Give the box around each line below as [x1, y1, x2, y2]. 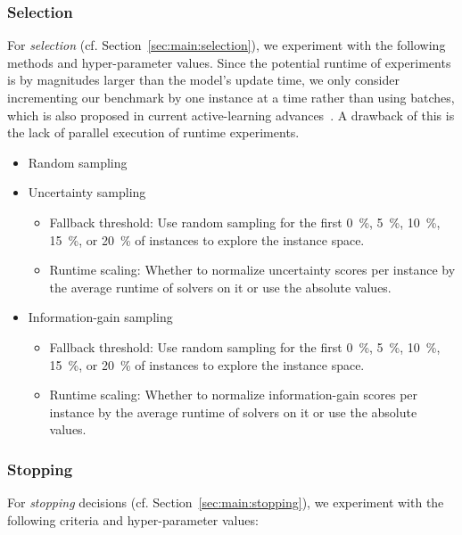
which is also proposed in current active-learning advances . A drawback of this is [7, 105, 455, 124]
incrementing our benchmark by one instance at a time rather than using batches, [7, 88, 455, 106]
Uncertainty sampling [28, 183, 146, 202]
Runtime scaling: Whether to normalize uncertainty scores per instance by [49, 260, 456, 279]
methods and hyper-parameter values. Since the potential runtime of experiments [7, 53, 451, 71]
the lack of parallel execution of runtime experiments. [7, 123, 300, 142]
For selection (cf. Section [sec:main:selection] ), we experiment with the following [7, 36, 446, 54]
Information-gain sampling [28, 308, 173, 326]
